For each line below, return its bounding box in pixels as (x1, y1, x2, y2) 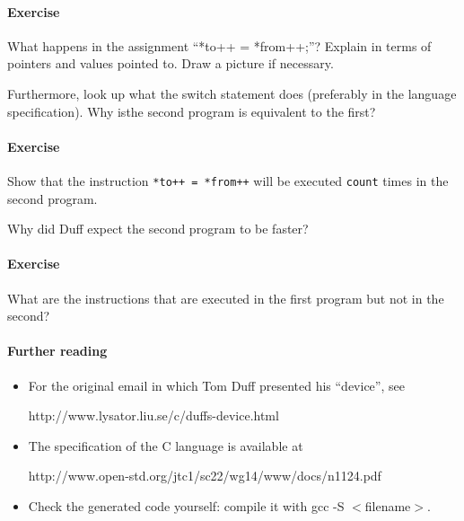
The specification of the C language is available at (28, 436, 303, 455)
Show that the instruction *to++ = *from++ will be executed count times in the (7, 171, 449, 190)
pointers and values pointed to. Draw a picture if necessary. (7, 54, 334, 73)
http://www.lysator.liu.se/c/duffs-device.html (28, 406, 279, 425)
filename (364, 496, 411, 515)
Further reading (7, 341, 108, 360)
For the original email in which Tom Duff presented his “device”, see (28, 375, 405, 394)
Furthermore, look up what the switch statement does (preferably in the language (7, 84, 457, 102)
